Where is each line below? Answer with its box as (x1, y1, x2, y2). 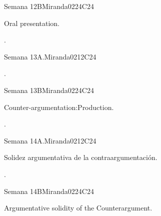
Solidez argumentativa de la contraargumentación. (4, 152, 157, 162)
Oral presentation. (4, 17, 60, 28)
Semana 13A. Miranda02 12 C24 (4, 51, 96, 61)
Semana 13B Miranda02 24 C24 (4, 84, 94, 95)
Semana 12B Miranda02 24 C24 (4, 1, 94, 11)
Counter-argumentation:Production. (4, 101, 114, 112)
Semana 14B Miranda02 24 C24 (4, 185, 94, 196)
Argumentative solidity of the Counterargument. (4, 202, 152, 213)
